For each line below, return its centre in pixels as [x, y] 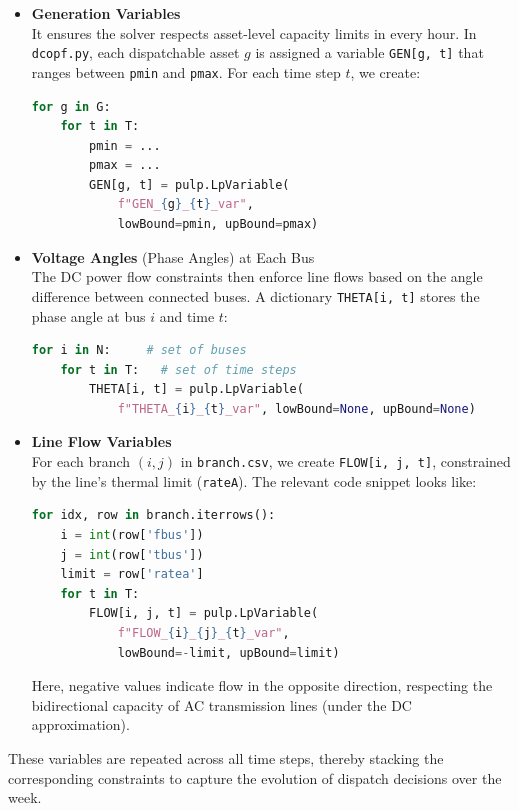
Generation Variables [106, 13]
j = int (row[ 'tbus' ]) [132, 554]
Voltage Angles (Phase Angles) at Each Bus [173, 256]
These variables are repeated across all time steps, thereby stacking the [226, 757]
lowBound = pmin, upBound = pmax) [218, 224]
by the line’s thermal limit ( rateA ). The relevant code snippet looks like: [254, 480]
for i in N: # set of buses [139, 350]
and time [187, 315]
